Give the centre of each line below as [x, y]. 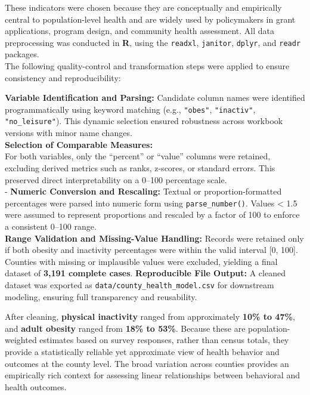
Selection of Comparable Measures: [79, 144]
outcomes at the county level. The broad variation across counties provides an [147, 363]
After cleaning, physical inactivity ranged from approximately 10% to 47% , [150, 317]
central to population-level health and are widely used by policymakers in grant [150, 19]
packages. [22, 54]
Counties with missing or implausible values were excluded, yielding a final [141, 261]
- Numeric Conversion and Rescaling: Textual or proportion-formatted [143, 191]
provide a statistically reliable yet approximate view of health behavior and [142, 351]
